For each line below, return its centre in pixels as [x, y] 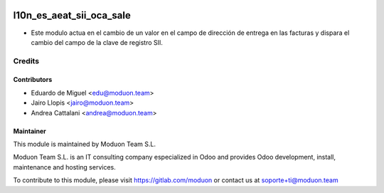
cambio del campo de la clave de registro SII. [97, 42]
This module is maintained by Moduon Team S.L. [85, 144]
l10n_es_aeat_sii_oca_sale [72, 15]
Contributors [33, 80]
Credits [26, 61]
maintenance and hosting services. [65, 167]
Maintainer [30, 131]
